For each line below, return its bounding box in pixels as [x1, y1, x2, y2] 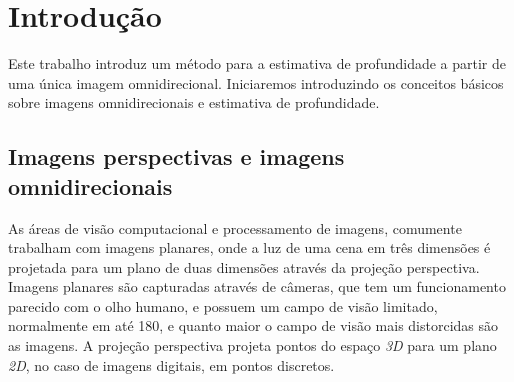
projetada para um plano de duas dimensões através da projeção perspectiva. [8, 256, 480, 277]
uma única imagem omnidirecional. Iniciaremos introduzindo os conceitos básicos [8, 72, 504, 93]
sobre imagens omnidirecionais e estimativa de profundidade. [8, 92, 380, 113]
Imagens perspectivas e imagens [8, 141, 345, 172]
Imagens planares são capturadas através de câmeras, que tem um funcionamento [8, 276, 506, 297]
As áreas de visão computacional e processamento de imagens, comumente [8, 217, 462, 238]
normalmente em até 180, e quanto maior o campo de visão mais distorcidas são [8, 315, 499, 336]
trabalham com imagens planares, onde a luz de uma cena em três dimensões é [8, 237, 491, 258]
